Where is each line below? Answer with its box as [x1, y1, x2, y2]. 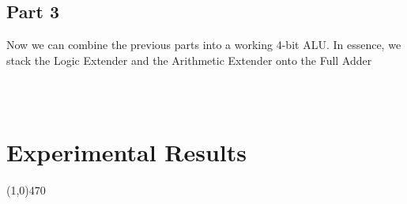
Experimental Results [6, 135, 247, 168]
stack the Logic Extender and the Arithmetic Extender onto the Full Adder [6, 51, 372, 68]
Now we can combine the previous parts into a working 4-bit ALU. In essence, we [6, 36, 401, 53]
